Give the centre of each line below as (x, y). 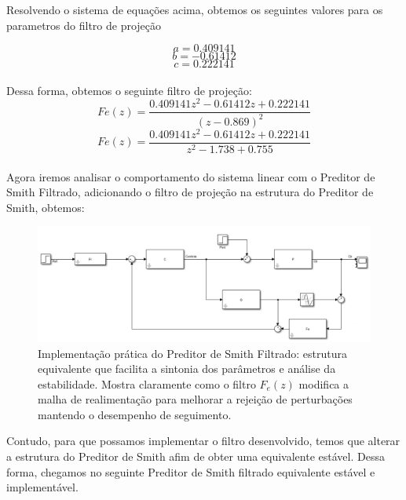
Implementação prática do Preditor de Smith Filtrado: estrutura (192, 353)
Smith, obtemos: (46, 207)
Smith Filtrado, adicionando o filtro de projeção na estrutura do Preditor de (190, 192)
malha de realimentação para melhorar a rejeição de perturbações (195, 399)
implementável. (42, 487)
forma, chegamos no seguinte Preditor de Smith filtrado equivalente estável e (191, 471)
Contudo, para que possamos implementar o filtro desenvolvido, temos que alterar (203, 441)
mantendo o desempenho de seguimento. (135, 414)
